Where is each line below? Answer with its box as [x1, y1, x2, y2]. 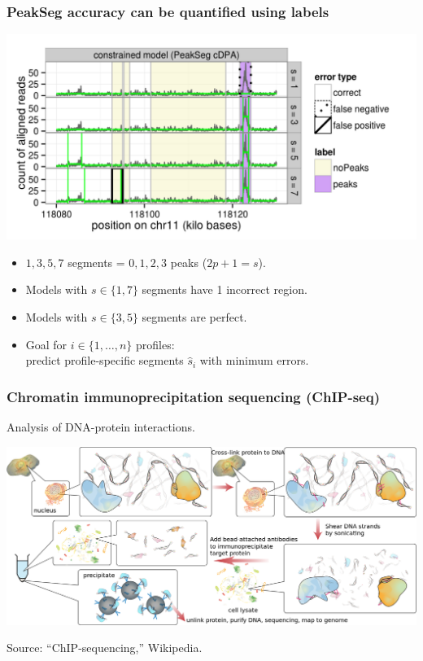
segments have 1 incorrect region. [142, 281, 307, 298]
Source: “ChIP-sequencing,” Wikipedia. [7, 639, 203, 656]
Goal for [25, 335, 68, 352]
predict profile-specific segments [25, 352, 184, 369]
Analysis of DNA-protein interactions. [7, 418, 195, 435]
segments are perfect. [142, 309, 247, 325]
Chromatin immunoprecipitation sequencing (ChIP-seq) [7, 386, 380, 406]
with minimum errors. [199, 352, 309, 369]
